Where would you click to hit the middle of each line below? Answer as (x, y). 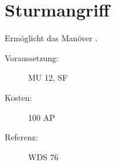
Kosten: (18, 97)
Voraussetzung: (32, 57)
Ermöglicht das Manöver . (51, 38)
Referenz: (21, 137)
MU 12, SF (48, 77)
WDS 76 (43, 156)
